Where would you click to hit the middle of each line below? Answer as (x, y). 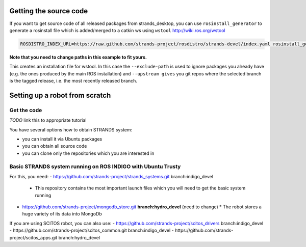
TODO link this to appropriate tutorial (48, 120)
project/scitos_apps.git (33, 237)
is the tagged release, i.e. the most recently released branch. (73, 81)
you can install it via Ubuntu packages (62, 139)
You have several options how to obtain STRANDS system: (71, 129)
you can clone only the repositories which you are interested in (88, 153)
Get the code (26, 110)
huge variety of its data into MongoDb (62, 214)
